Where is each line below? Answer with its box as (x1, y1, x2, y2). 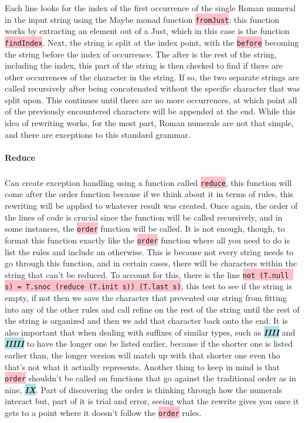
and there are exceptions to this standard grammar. (5, 128, 191, 140)
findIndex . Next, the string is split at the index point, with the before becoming (5, 36, 299, 48)
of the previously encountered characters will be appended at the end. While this (5, 105, 296, 117)
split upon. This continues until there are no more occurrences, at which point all (5, 93, 297, 106)
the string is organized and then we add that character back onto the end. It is (5, 314, 288, 327)
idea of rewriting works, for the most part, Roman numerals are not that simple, (5, 117, 294, 129)
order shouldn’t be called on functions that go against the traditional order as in (5, 372, 296, 384)
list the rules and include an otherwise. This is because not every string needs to (5, 245, 294, 258)
